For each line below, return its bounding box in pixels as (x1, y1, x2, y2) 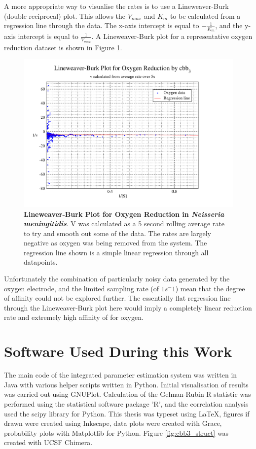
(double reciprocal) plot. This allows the (4, 10, 126, 21)
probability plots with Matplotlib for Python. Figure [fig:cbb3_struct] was (4, 427, 229, 438)
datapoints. (24, 257, 58, 267)
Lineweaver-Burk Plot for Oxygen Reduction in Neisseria (24, 208, 224, 219)
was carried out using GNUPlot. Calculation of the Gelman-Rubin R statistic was (4, 389, 251, 399)
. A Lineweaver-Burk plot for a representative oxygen (91, 31, 253, 41)
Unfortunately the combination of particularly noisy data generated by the (4, 274, 230, 284)
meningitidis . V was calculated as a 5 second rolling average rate (24, 218, 225, 229)
